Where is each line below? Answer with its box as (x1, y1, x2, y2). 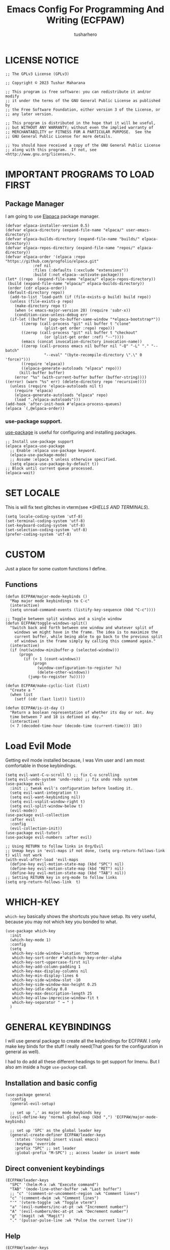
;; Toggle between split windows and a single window (5, 616, 122, 621)
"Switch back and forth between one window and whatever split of (10, 625, 154, 630)
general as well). (5, 1049, 40, 1055)
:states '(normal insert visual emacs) (14, 1137, 99, 1142)
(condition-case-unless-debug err (14, 312, 88, 317)
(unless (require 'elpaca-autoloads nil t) (10, 383, 103, 388)
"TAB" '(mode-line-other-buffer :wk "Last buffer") (10, 1187, 122, 1192)
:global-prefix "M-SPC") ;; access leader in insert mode (14, 1151, 140, 1156)
